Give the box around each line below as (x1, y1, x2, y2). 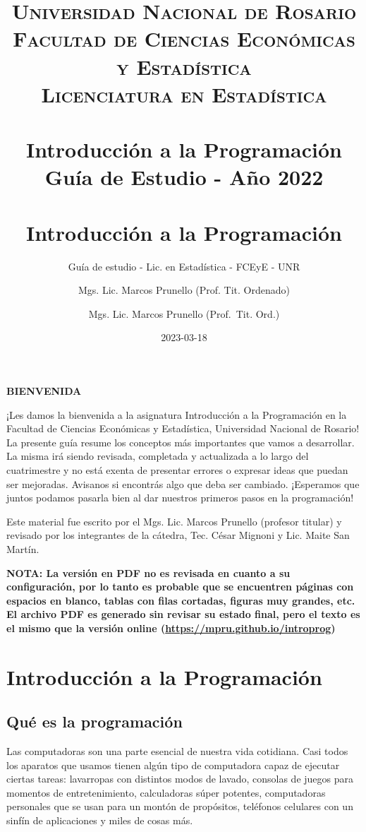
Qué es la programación (6, 711, 183, 732)
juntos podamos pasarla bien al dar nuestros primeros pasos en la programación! (6, 490, 354, 505)
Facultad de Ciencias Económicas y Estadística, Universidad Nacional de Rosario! (6, 421, 360, 436)
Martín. (6, 541, 39, 556)
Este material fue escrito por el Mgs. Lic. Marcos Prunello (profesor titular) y (6, 513, 342, 528)
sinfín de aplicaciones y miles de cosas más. (6, 813, 193, 828)
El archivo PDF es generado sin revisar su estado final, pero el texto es (6, 607, 360, 622)
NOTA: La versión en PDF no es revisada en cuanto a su (6, 565, 291, 580)
